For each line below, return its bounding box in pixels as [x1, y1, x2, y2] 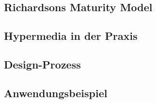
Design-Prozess [4, 56, 81, 71]
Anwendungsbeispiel [4, 85, 108, 100]
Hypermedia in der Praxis [4, 28, 138, 43]
